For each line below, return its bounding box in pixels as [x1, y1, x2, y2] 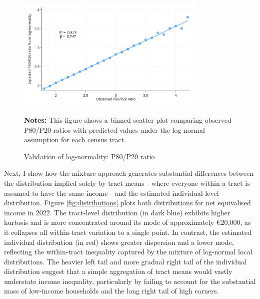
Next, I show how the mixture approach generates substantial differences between [4, 168, 254, 178]
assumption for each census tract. [24, 134, 126, 145]
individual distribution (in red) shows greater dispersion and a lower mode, [4, 236, 234, 247]
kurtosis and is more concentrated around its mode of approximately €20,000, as [4, 217, 251, 227]
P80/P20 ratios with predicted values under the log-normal [24, 124, 205, 135]
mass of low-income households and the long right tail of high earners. [4, 285, 219, 296]
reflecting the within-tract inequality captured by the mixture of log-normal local [4, 246, 252, 257]
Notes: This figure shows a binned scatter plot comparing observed [24, 114, 231, 125]
